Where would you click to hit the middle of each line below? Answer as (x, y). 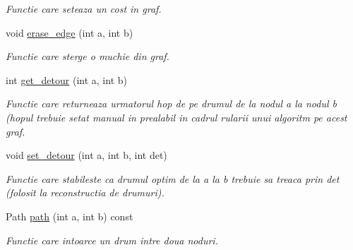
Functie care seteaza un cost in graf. (84, 8)
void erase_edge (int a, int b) (70, 32)
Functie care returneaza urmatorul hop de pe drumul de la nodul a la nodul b (171, 103)
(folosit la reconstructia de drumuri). (85, 192)
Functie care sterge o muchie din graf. (88, 56)
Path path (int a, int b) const (70, 216)
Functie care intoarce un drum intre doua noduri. (112, 240)
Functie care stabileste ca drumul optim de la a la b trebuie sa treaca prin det (173, 178)
